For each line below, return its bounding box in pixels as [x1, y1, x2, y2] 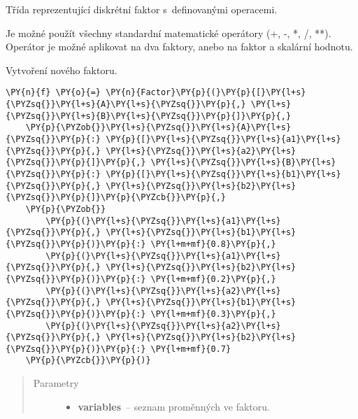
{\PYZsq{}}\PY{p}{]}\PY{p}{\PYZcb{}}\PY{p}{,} [6, 192, 226, 203]
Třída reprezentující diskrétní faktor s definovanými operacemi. [6, 2, 278, 16]
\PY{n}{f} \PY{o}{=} [6, 87, 101, 98]
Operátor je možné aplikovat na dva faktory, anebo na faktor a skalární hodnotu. [6, 39, 353, 54]
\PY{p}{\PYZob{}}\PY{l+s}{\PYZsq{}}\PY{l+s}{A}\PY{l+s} [25, 122, 292, 133]
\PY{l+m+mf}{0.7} [150, 343, 231, 354]
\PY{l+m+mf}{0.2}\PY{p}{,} [150, 274, 276, 284]
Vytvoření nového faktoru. [6, 62, 117, 77]
